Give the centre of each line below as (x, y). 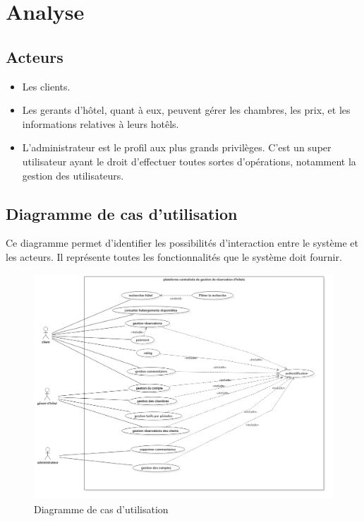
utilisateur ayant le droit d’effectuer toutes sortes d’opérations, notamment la (189, 161)
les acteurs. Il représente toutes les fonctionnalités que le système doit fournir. (174, 256)
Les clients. (46, 86)
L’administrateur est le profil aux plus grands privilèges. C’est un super (177, 147)
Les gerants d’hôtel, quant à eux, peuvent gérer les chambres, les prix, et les (186, 110)
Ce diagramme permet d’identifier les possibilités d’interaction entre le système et (182, 243)
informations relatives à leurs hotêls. (101, 123)
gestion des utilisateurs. (73, 175)
